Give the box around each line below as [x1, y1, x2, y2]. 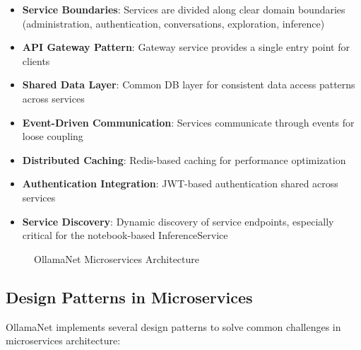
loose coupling [22, 129, 83, 144]
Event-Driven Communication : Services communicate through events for [22, 115, 355, 129]
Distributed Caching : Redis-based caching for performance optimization [22, 152, 346, 167]
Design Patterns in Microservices [6, 286, 253, 308]
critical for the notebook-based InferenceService [22, 228, 228, 243]
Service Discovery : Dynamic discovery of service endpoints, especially [22, 214, 334, 228]
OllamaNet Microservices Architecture [34, 251, 200, 266]
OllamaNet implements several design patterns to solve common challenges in [6, 319, 341, 334]
